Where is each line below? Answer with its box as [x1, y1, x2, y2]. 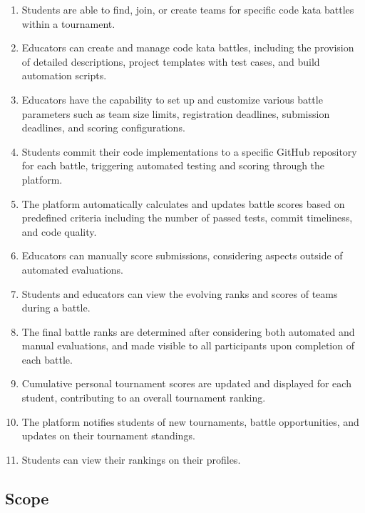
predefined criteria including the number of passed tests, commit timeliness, [21, 210, 353, 225]
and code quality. [21, 224, 97, 239]
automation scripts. [21, 68, 107, 83]
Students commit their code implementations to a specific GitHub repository [21, 144, 357, 159]
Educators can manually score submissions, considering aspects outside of [21, 248, 343, 263]
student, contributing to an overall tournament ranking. [21, 390, 266, 405]
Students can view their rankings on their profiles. [21, 452, 241, 467]
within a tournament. [21, 16, 115, 31]
